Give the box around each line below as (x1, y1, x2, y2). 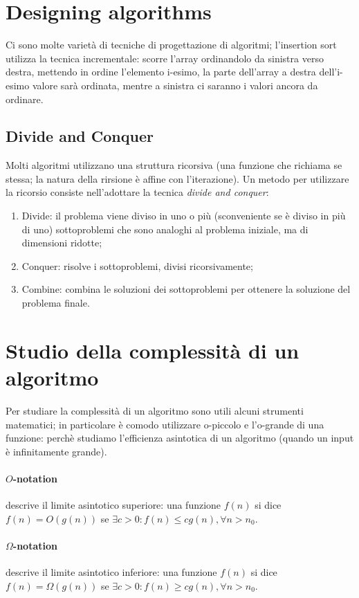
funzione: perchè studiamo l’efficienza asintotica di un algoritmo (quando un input (6, 431, 354, 445)
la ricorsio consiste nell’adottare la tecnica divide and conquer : (6, 185, 269, 199)
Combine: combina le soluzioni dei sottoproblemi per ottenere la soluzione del (21, 282, 351, 296)
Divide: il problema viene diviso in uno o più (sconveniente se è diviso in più (21, 208, 346, 223)
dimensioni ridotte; (21, 235, 102, 250)
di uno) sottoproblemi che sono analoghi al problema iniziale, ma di (21, 221, 309, 236)
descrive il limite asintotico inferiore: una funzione (6, 565, 217, 579)
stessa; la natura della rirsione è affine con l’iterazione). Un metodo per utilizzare (6, 171, 349, 185)
